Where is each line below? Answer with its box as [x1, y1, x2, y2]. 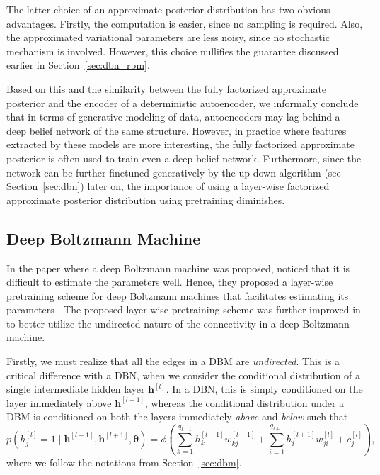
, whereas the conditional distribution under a [144, 395, 345, 410]
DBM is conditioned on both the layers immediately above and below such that [6, 409, 348, 424]
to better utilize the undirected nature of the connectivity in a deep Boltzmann [6, 315, 350, 330]
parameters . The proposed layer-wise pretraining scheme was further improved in [6, 302, 361, 317]
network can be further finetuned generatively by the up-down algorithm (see [6, 164, 341, 179]
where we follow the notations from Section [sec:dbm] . [6, 454, 242, 469]
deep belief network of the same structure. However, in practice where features [6, 123, 347, 138]
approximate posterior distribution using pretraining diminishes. [6, 192, 285, 207]
